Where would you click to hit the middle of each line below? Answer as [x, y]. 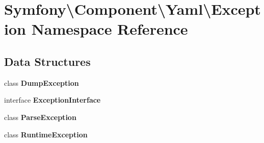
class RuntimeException [46, 134]
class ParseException [40, 117]
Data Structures [47, 61]
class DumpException [42, 82]
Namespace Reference [110, 29]
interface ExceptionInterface [52, 100]
